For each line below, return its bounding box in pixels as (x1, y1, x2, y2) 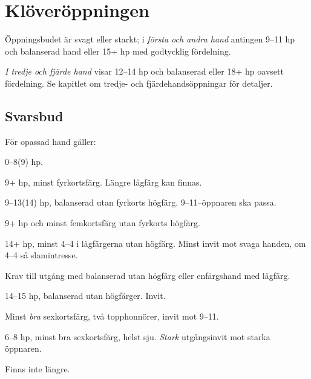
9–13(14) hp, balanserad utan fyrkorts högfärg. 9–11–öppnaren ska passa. (5, 196, 277, 209)
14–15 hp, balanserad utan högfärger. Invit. (5, 289, 166, 302)
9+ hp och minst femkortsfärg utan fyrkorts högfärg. (5, 216, 200, 229)
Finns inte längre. (5, 362, 70, 375)
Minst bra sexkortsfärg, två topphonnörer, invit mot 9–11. (5, 310, 219, 323)
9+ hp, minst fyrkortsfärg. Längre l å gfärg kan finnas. (5, 175, 202, 188)
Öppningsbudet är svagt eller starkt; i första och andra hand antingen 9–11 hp (5, 33, 295, 45)
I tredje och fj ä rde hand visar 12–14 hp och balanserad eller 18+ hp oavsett (5, 65, 284, 78)
